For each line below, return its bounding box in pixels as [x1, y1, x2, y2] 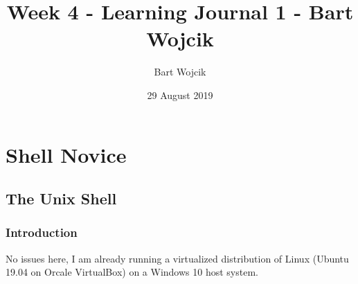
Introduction [6, 224, 78, 241]
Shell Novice [6, 140, 127, 168]
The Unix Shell [6, 188, 117, 209]
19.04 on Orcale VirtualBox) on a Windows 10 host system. [6, 265, 258, 279]
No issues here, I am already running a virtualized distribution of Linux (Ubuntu [6, 251, 349, 265]
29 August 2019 [147, 87, 213, 102]
